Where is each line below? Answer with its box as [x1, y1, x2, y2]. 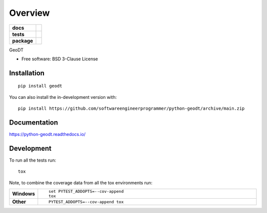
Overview [9, 7, 50, 18]
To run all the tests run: [9, 157, 56, 163]
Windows [12, 190, 35, 197]
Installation [9, 69, 44, 77]
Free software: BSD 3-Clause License [21, 56, 98, 62]
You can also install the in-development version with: [9, 94, 117, 100]
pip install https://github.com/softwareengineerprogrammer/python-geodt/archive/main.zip [18, 106, 245, 111]
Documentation [9, 118, 58, 127]
